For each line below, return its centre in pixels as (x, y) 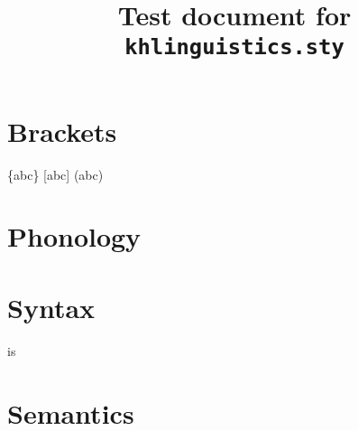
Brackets (62, 131)
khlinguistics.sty (234, 47)
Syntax (51, 307)
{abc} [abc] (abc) (55, 174)
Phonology (74, 236)
